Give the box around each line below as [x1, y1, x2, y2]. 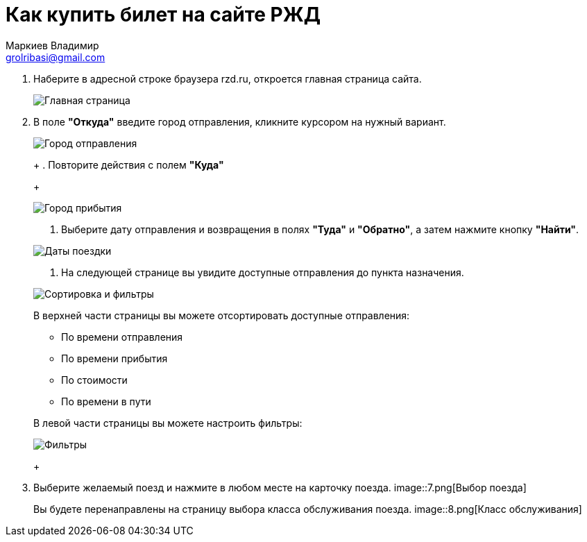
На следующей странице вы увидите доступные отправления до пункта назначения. [61, 266, 464, 278]
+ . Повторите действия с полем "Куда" [33, 158, 224, 171]
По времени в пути [61, 395, 151, 407]
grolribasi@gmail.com [6, 51, 105, 63]
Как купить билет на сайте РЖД [6, 3, 321, 26]
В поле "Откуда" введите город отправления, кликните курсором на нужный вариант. [33, 115, 446, 128]
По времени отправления [61, 330, 183, 343]
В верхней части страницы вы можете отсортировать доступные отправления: [33, 309, 410, 321]
